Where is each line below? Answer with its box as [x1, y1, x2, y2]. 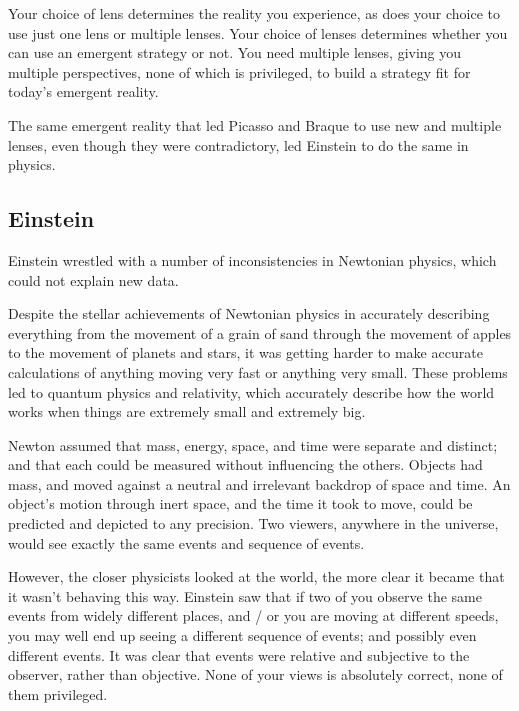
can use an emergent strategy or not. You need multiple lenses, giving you [8, 42, 462, 63]
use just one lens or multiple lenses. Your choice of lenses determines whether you [8, 22, 508, 43]
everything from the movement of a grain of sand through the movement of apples [8, 322, 512, 343]
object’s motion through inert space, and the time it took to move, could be [8, 493, 473, 514]
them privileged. [8, 683, 108, 704]
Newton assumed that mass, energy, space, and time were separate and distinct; [8, 434, 498, 455]
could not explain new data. [8, 269, 179, 290]
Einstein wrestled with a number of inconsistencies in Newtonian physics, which [8, 249, 497, 270]
